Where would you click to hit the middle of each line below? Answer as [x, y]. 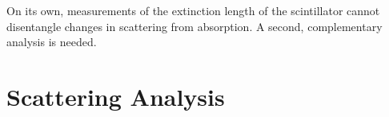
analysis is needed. [52, 42]
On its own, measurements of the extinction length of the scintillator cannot [193, 10]
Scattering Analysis [116, 96]
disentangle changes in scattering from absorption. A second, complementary [194, 26]
